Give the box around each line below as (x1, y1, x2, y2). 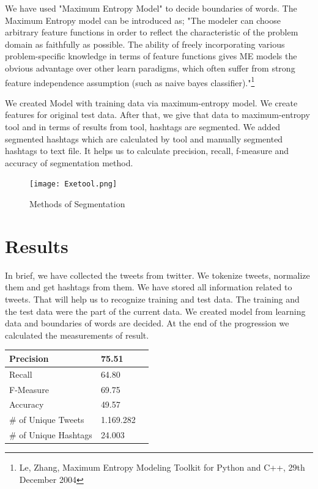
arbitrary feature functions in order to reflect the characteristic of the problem (5, 26, 298, 39)
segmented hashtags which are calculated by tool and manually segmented (5, 132, 283, 145)
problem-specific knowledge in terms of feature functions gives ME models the (5, 50, 297, 62)
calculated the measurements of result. (5, 328, 149, 341)
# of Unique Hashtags (9, 428, 92, 441)
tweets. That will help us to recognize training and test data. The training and (5, 292, 300, 305)
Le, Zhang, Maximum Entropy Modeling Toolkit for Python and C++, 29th (19, 461, 305, 474)
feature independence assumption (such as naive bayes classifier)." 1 (5, 74, 255, 89)
